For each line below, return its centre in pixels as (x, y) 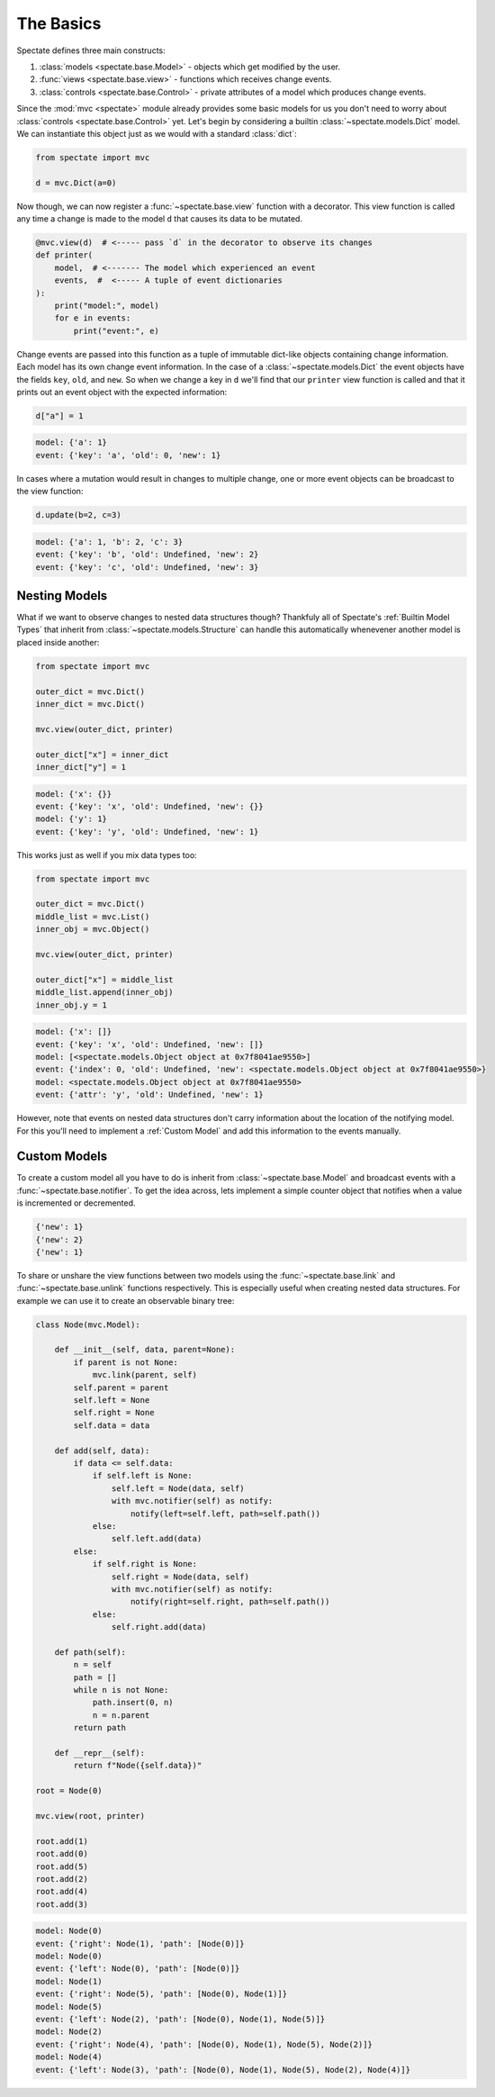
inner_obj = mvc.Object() (93, 929)
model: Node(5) (69, 2007)
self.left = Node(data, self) (178, 1488)
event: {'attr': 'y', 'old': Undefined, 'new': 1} (150, 1095)
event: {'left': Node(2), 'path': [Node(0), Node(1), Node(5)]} (180, 2019)
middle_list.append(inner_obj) (105, 992)
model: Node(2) (69, 2032)
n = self (93, 1665)
